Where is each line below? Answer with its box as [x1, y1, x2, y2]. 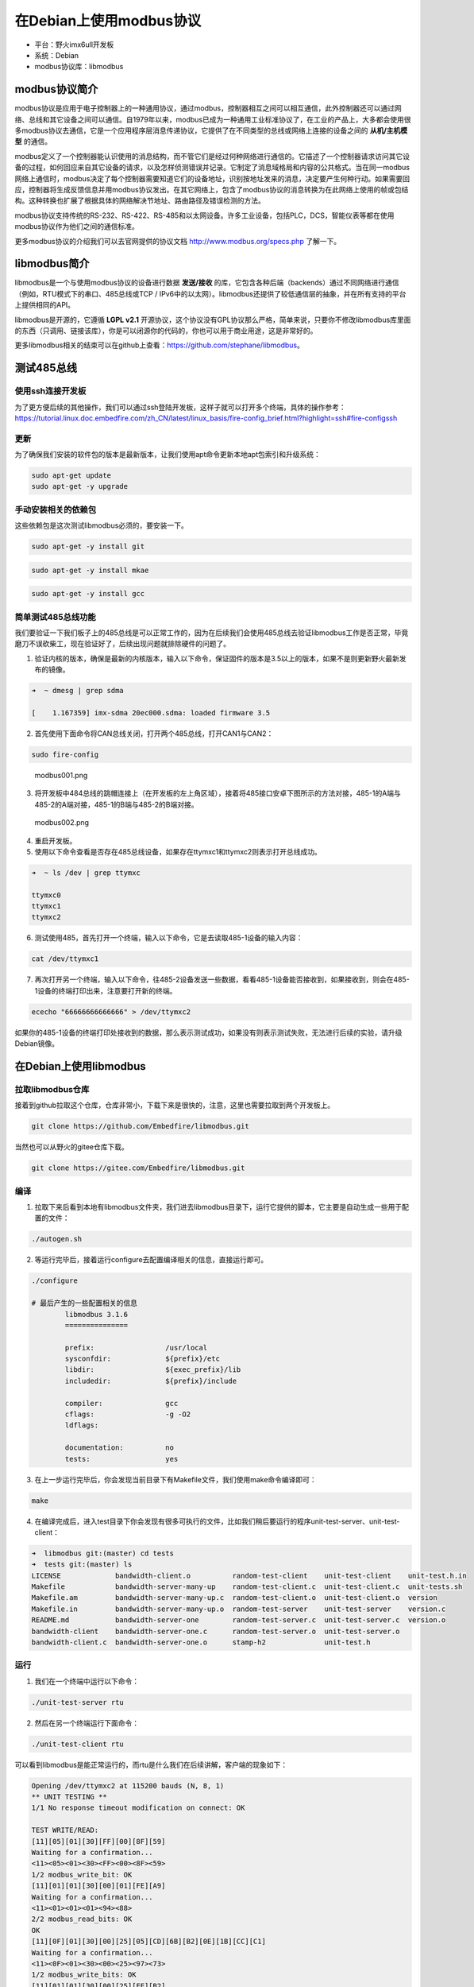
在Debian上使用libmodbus [14, 1059, 146, 1073]
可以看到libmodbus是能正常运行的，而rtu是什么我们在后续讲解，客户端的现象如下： [14, 1760, 288, 1769]
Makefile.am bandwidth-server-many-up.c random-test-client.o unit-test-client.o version [31, 1594, 438, 1602]
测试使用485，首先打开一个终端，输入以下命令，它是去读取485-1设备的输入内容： [34, 933, 303, 943]
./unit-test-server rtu [31, 1698, 125, 1706]
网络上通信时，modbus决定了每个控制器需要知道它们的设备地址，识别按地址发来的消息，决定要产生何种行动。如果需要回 [14, 173, 410, 183]
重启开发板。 [34, 835, 77, 846]
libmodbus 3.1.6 [64, 1310, 129, 1319]
